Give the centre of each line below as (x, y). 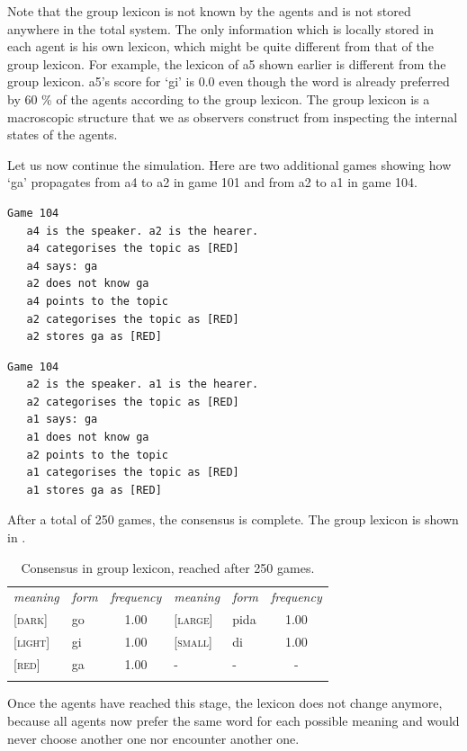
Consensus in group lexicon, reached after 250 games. (168, 567)
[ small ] (193, 642)
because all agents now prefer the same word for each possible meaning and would (233, 720)
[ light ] (32, 642)
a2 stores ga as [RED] (94, 337)
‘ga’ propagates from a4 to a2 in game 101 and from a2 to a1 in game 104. (212, 182)
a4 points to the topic (97, 301)
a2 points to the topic (97, 455)
